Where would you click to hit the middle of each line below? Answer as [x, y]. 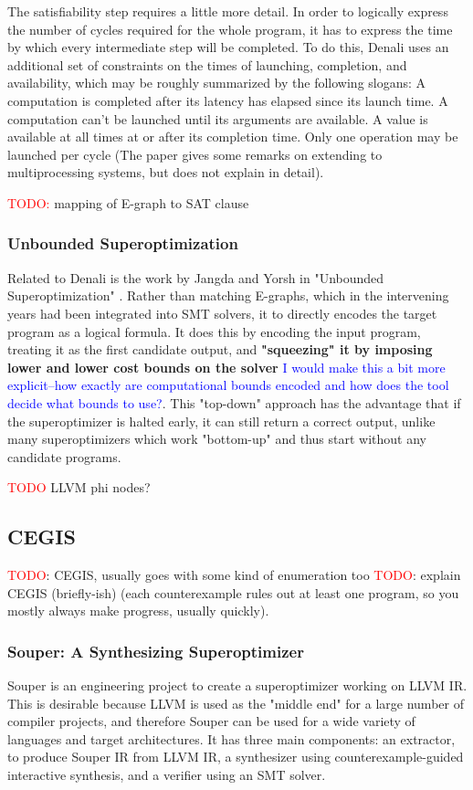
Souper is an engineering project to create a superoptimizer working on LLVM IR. [237, 685]
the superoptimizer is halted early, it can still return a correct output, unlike [221, 421]
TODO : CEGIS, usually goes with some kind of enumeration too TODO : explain [234, 575]
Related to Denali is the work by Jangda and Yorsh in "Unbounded [196, 277]
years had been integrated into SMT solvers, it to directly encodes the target [222, 313]
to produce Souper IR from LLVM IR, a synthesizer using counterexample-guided [236, 757]
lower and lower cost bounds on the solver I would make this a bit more [226, 367]
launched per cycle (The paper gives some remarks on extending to [195, 154]
